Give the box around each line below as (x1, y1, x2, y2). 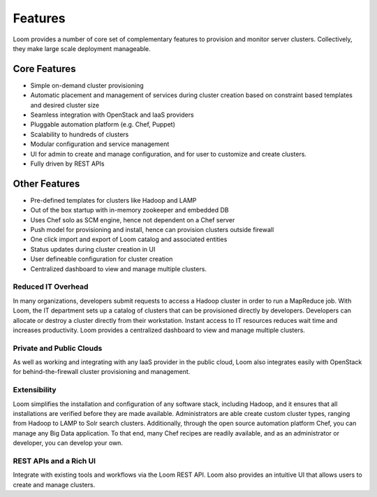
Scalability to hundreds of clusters (30, 130, 129, 138)
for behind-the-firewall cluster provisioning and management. (13, 368, 191, 376)
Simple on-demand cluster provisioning (30, 81, 144, 89)
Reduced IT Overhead (13, 282, 89, 291)
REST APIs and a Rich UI (13, 456, 96, 466)
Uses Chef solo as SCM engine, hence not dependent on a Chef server (30, 215, 235, 224)
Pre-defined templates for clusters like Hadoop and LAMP (30, 196, 197, 204)
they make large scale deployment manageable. (13, 44, 151, 52)
